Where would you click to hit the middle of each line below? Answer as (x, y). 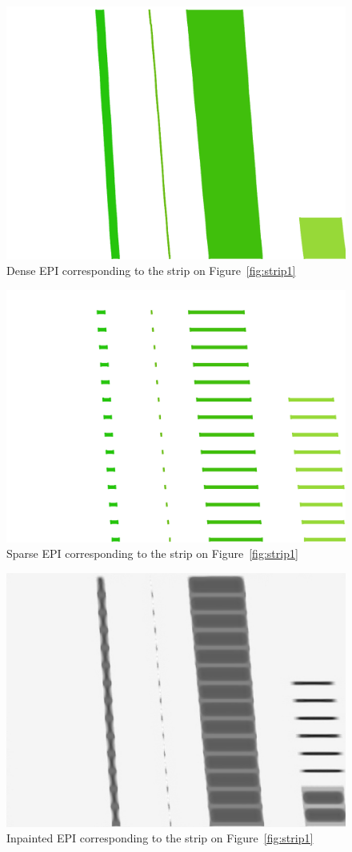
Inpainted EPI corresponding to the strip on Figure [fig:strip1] (160, 838)
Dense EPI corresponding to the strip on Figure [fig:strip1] (151, 271)
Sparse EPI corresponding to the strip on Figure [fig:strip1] (152, 553)
